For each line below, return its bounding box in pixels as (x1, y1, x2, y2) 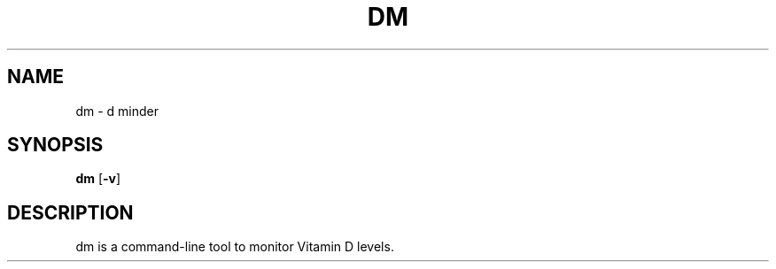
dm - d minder (75, 103, 159, 119)
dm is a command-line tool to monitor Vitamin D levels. (75, 239, 394, 255)
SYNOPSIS (7, 134, 104, 157)
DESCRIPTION (7, 201, 134, 224)
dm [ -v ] (75, 171, 121, 187)
